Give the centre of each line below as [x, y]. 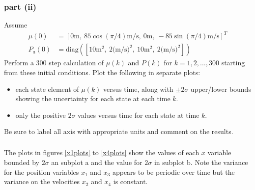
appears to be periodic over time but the [173, 172]
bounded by [22, 162]
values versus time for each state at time [139, 115]
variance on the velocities [42, 181]
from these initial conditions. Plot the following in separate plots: [102, 72]
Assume [16, 25]
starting [233, 63]
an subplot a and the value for [97, 162]
